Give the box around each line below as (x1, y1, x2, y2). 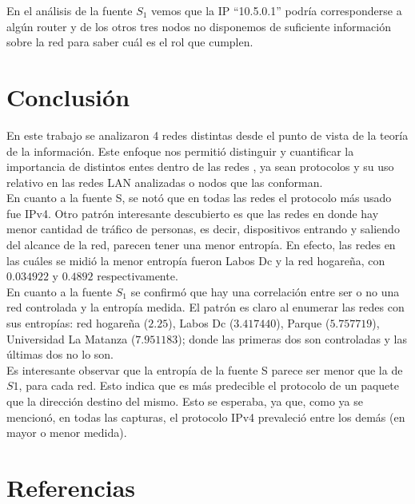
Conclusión (6, 80, 130, 113)
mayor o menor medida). (6, 424, 127, 441)
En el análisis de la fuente (6, 2, 133, 18)
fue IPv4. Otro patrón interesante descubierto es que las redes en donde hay (6, 204, 379, 221)
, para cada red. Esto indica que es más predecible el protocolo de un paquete (18, 377, 399, 394)
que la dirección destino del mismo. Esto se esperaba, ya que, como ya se (6, 393, 363, 409)
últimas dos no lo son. (6, 346, 114, 363)
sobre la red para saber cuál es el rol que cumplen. (6, 34, 253, 50)
